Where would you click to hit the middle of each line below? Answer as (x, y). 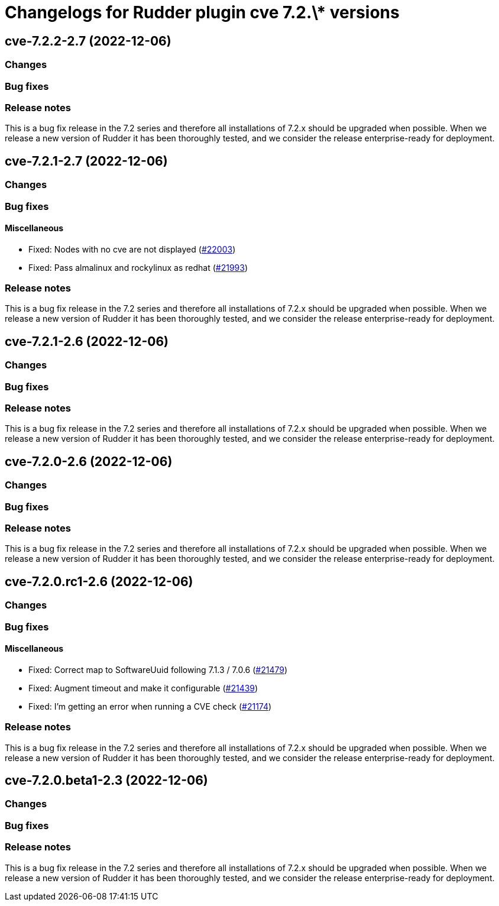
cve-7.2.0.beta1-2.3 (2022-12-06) (106, 781)
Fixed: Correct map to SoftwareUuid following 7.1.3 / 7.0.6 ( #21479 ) (158, 669)
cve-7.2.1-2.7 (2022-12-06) (86, 161)
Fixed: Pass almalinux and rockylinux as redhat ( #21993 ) (138, 267)
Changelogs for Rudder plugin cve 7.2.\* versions (202, 12)
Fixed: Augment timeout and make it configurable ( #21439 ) (143, 688)
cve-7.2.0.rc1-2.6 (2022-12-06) (99, 581)
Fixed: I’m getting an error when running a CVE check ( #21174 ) (150, 706)
